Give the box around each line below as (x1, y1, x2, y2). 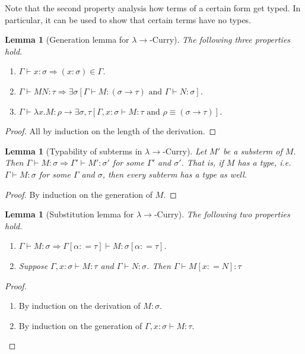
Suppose (18, 259, 48, 271)
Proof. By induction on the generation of (5, 188, 153, 200)
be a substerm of (223, 144, 282, 157)
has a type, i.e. (237, 156, 291, 169)
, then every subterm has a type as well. (102, 167, 247, 180)
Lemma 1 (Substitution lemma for (5, 208, 134, 220)
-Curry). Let (162, 144, 207, 157)
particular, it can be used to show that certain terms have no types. (5, 13, 252, 26)
